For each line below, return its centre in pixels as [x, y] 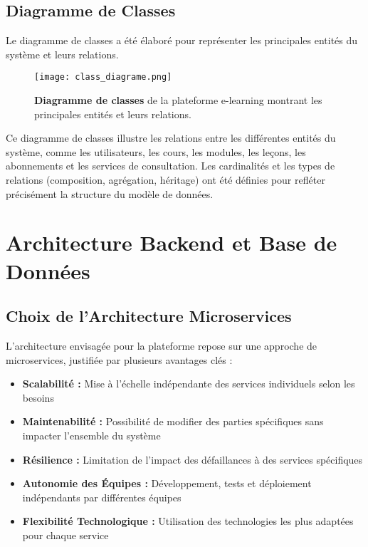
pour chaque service [65, 535]
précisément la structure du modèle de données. [110, 193]
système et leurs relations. [62, 54]
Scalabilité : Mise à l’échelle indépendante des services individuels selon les [189, 384]
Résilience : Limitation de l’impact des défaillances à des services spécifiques [193, 459]
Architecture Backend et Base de [172, 243]
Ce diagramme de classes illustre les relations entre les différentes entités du [171, 138]
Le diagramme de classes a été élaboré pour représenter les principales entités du [182, 40]
